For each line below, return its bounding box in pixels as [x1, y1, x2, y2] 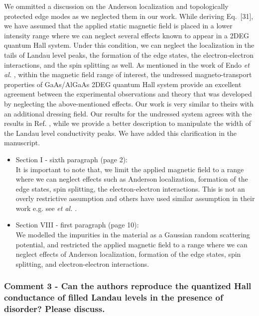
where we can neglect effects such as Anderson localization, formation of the [15, 174, 248, 184]
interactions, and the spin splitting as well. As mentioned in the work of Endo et [4, 59, 250, 70]
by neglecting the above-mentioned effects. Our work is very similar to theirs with [4, 98, 254, 108]
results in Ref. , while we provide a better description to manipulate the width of [4, 118, 252, 128]
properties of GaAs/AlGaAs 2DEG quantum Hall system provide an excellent [4, 79, 242, 89]
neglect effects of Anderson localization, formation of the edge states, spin [15, 249, 241, 259]
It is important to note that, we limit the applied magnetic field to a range [15, 164, 244, 174]
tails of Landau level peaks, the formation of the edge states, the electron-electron [4, 49, 254, 60]
